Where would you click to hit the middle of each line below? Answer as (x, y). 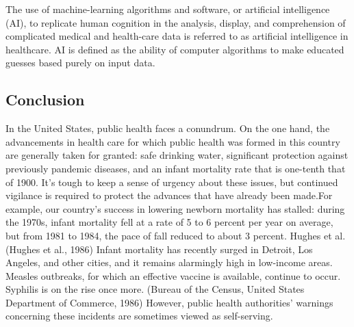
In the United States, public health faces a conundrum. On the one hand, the (168, 128)
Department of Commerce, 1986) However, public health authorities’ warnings (169, 302)
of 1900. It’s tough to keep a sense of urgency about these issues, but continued (172, 182)
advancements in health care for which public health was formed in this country (173, 141)
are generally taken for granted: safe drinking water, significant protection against (177, 155)
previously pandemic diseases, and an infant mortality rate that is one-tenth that (176, 168)
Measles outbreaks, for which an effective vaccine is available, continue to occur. (173, 275)
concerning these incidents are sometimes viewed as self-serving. (139, 316)
